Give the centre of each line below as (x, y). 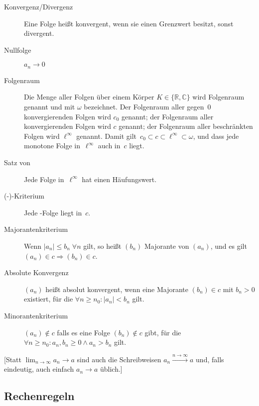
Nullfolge (18, 50)
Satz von (17, 162)
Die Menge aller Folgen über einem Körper (89, 97)
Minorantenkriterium (36, 315)
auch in (109, 146)
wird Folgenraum (218, 97)
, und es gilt (229, 246)
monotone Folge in (52, 146)
